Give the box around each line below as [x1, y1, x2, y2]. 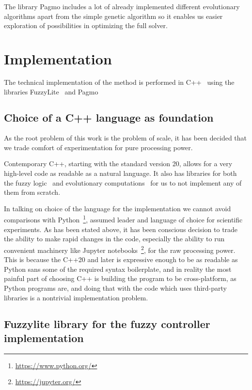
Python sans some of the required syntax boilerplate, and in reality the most [4, 264, 232, 274]
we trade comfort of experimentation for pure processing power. [4, 142, 193, 152]
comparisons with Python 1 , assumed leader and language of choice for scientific [4, 213, 243, 225]
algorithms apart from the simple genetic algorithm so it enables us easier [4, 11, 223, 21]
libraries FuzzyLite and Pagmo [4, 86, 98, 96]
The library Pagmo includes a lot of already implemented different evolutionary [4, 1, 240, 11]
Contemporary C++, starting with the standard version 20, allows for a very [4, 158, 233, 169]
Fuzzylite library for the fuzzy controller [4, 316, 210, 331]
